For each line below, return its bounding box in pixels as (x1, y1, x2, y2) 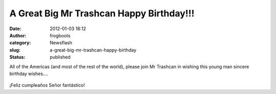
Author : (9, 32, 27, 38)
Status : (9, 54, 26, 60)
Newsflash (50, 40, 73, 46)
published (50, 54, 71, 60)
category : (9, 40, 31, 46)
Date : (9, 26, 21, 32)
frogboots (50, 32, 71, 38)
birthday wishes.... (9, 70, 49, 77)
